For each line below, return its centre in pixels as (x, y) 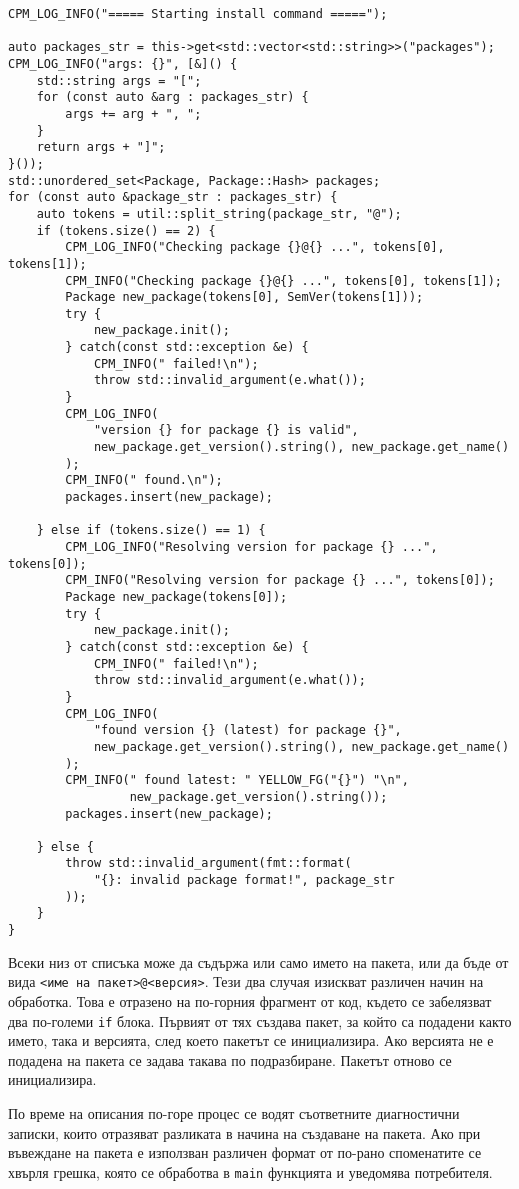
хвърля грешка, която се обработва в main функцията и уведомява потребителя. (250, 1171)
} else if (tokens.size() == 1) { (151, 530)
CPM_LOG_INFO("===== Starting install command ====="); (198, 14)
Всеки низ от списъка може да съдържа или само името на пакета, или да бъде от (258, 961)
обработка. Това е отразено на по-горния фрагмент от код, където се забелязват (250, 1001)
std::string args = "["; (119, 80)
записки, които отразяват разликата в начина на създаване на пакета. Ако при (244, 1132)
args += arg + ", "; (133, 113)
